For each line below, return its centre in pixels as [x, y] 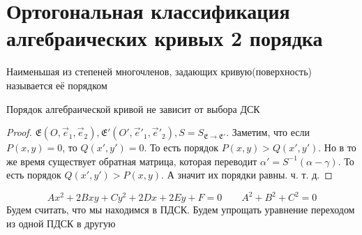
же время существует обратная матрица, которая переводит [132, 161]
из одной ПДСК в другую [61, 223]
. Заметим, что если [268, 132]
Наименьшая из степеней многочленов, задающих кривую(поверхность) [159, 71]
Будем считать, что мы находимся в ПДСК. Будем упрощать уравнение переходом [181, 210]
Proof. [19, 132]
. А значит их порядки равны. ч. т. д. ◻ [247, 175]
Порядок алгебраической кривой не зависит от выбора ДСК [133, 108]
